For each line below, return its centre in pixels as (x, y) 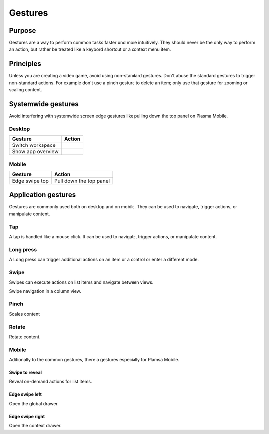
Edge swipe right (27, 416)
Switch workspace (34, 145)
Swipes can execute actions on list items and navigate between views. (81, 282)
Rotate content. (25, 337)
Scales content (24, 314)
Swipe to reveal (26, 372)
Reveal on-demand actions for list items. (51, 382)
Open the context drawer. (35, 426)
